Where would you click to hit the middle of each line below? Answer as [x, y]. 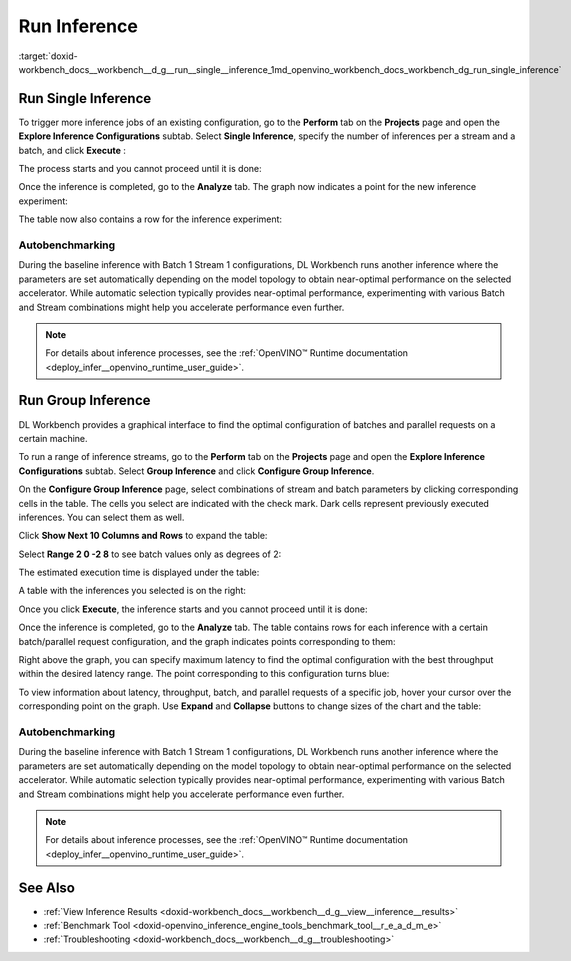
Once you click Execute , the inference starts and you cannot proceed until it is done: [193, 609]
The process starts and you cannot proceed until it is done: [140, 169]
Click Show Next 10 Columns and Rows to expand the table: [143, 536]
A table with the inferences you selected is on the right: [132, 591]
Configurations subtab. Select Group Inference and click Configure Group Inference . [196, 471]
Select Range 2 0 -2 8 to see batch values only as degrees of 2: [150, 554]
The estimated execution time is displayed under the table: [139, 572]
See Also [46, 887]
